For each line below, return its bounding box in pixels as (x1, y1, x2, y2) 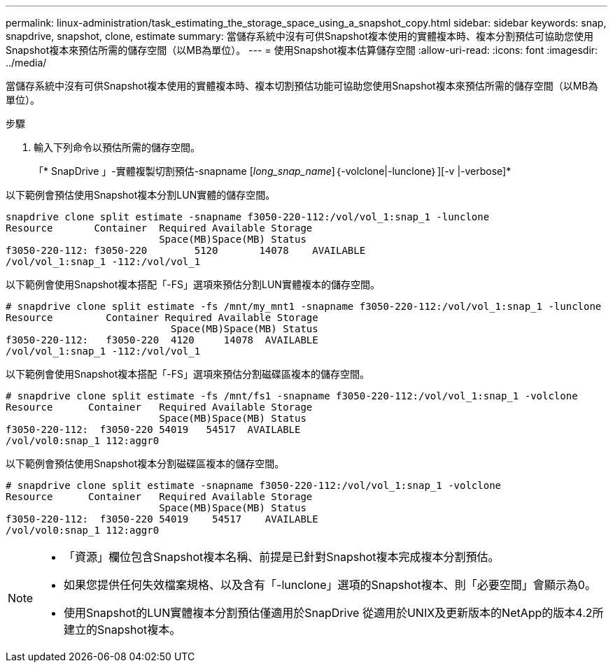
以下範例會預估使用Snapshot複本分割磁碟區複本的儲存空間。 (6, 457, 285, 469)
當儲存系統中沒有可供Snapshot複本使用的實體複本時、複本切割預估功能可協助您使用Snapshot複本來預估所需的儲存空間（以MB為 (6, 80, 598, 92)
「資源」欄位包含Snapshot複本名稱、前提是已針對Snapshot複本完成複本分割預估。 (64, 550, 500, 564)
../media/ (6, 57, 47, 69)
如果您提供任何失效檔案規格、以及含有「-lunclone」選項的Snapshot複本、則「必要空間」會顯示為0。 (64, 578, 596, 592)
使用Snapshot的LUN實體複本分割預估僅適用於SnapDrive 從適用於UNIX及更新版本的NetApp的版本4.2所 (64, 606, 604, 620)
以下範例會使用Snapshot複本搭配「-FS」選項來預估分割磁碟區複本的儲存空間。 (6, 368, 370, 380)
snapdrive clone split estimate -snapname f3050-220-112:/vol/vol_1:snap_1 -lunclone (6, 211, 490, 222)
